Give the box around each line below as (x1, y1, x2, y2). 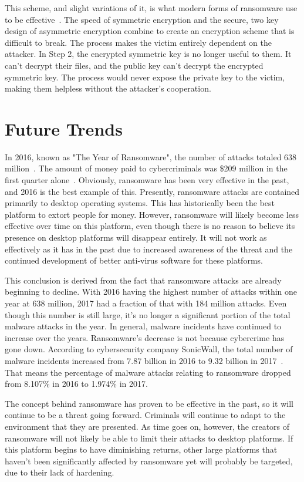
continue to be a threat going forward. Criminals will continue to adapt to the (5, 409, 286, 421)
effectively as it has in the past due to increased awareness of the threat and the (5, 242, 293, 255)
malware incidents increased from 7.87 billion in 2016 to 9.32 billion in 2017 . (5, 354, 283, 366)
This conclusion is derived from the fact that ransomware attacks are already (5, 274, 282, 286)
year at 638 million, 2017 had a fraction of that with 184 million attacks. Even (5, 297, 287, 309)
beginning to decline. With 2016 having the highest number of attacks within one (5, 285, 298, 298)
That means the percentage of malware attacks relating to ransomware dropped (5, 366, 291, 378)
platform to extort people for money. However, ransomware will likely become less (5, 208, 299, 220)
